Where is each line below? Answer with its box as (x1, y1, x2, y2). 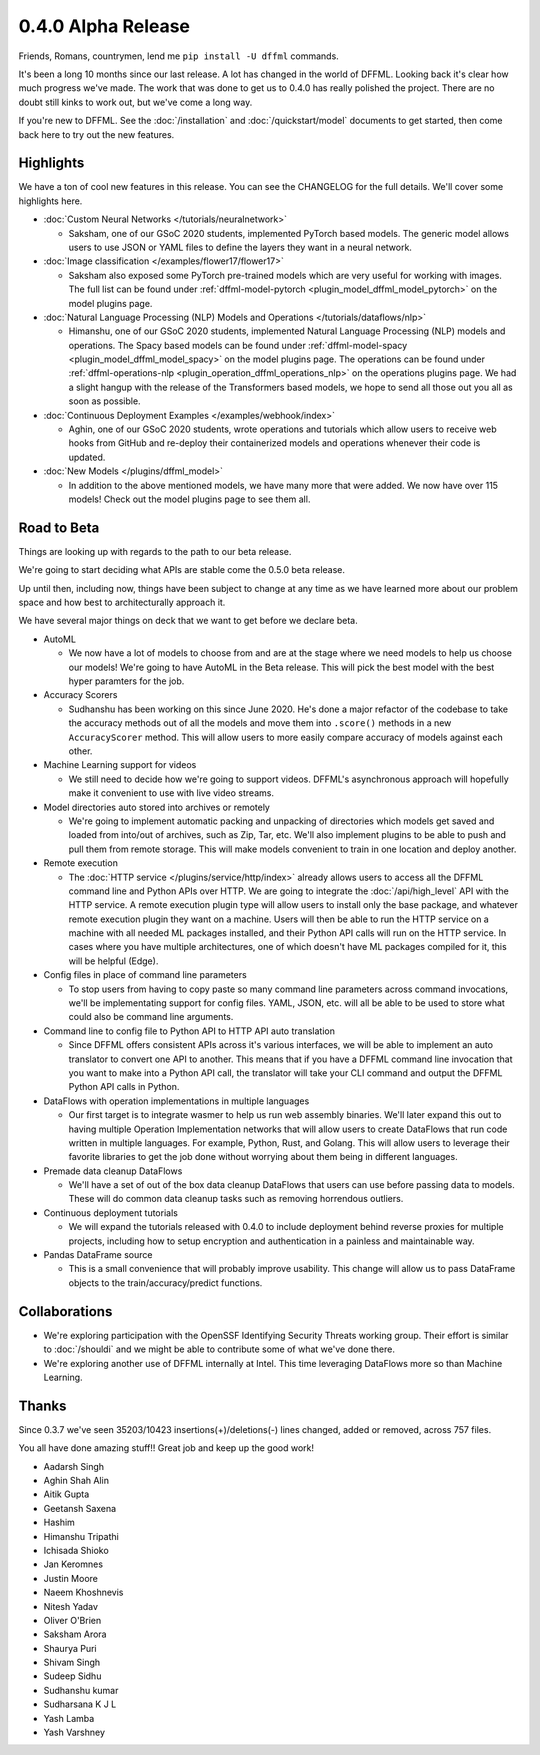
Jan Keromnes (43, 1558, 104, 1570)
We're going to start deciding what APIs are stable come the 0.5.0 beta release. (18, 564, 345, 576)
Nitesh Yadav (43, 1600, 99, 1612)
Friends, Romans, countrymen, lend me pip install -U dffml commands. (18, 50, 339, 62)
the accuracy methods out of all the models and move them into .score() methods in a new (68, 717, 452, 729)
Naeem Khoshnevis (43, 1586, 124, 1599)
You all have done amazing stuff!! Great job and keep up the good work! (18, 1442, 315, 1454)
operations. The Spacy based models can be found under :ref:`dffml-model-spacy (68, 339, 408, 351)
